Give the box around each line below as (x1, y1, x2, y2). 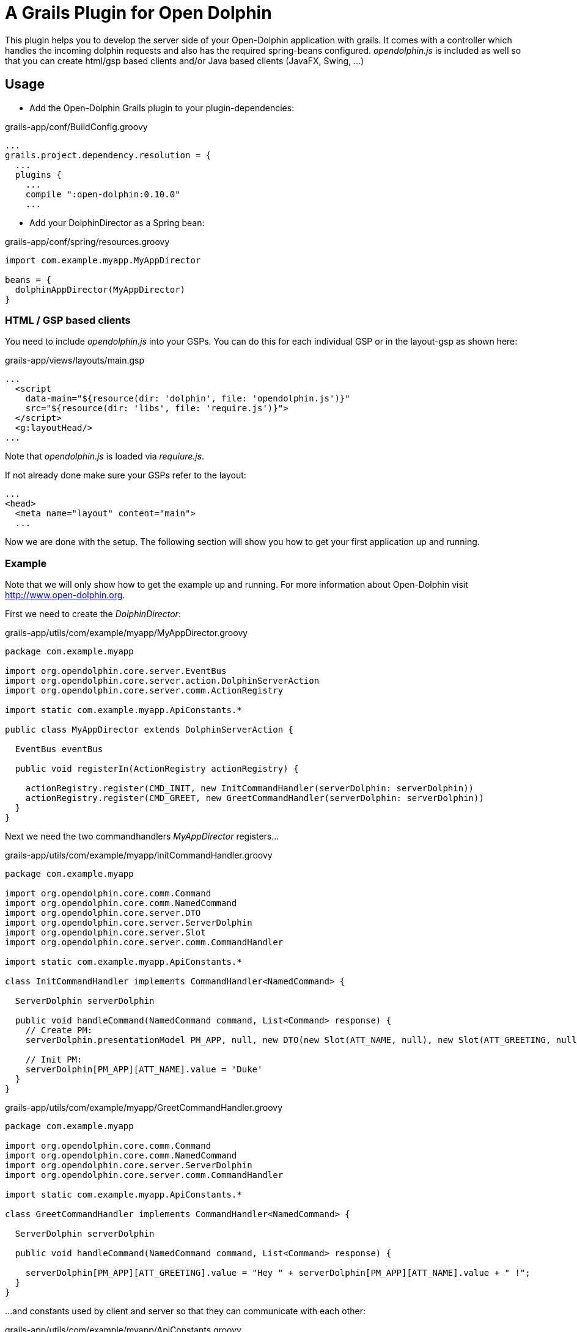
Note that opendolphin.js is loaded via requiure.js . (5, 451, 205, 462)
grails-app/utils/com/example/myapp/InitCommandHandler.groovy (5, 850, 273, 861)
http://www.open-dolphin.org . (5, 590, 125, 601)
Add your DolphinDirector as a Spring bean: (29, 217, 205, 228)
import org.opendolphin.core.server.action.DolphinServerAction (5, 676, 320, 686)
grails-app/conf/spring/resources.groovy (5, 236, 170, 247)
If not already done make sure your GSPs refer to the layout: (5, 470, 246, 481)
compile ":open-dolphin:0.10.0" (25, 189, 180, 199)
